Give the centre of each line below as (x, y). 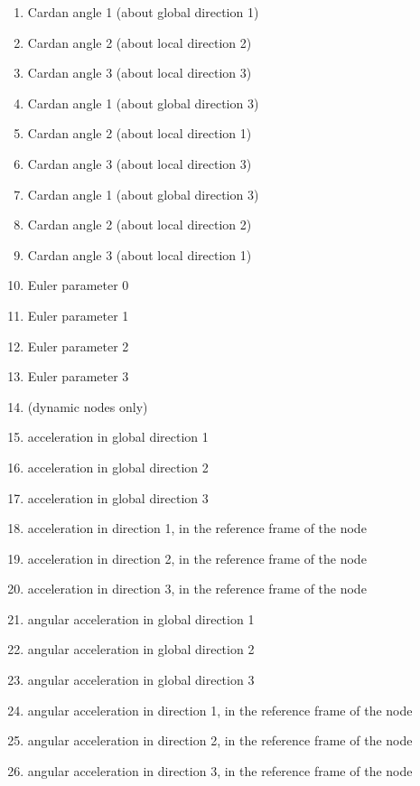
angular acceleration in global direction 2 (141, 649)
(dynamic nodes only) (88, 406)
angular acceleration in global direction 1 (141, 618)
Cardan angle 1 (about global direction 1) (143, 12)
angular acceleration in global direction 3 (141, 680)
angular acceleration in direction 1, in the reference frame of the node (220, 710)
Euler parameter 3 (78, 376)
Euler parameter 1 (78, 315)
